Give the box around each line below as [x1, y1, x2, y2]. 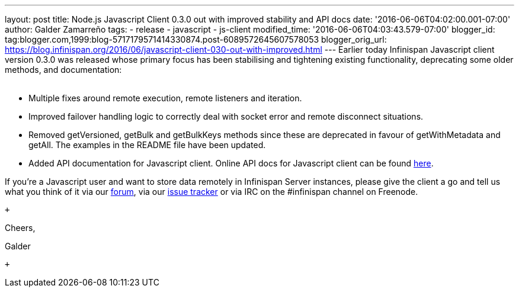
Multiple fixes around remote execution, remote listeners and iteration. [28, 93, 302, 103]
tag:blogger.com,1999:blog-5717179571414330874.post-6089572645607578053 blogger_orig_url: [5, 34, 387, 44]
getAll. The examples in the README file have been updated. [28, 140, 266, 150]
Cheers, [5, 223, 36, 233]
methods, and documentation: [5, 65, 122, 75]
